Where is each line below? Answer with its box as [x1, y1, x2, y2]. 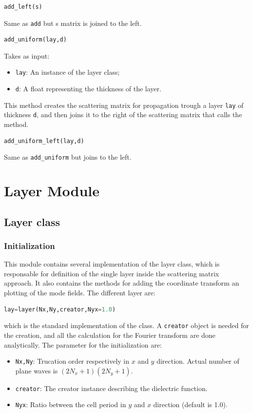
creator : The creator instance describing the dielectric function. [15, 383, 208, 393]
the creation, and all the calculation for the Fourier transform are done [4, 330, 215, 340]
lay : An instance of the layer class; [15, 67, 120, 77]
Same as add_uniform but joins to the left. [4, 152, 132, 162]
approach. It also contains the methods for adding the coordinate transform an [4, 278, 239, 288]
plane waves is [15, 365, 58, 375]
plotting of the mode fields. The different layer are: [4, 288, 156, 298]
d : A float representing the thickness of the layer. [15, 83, 161, 94]
